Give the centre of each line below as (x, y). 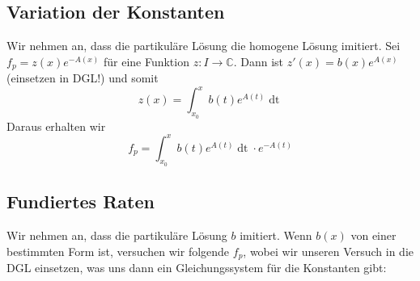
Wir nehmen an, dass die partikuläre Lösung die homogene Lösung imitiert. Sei (204, 46)
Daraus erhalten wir (56, 126)
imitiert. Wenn (276, 235)
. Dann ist (258, 61)
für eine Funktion (146, 61)
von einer (373, 235)
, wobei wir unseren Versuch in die (329, 251)
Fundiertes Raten (81, 201)
